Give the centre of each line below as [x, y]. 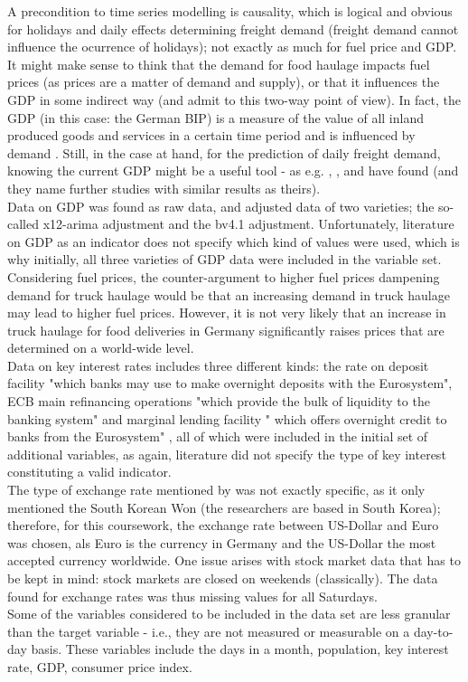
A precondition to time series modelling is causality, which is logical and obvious [230, 11]
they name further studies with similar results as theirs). [164, 188]
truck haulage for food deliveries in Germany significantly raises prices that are [226, 330]
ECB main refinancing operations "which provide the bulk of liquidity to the [219, 401]
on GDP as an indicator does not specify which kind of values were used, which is [234, 241]
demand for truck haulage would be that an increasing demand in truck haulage [229, 294]
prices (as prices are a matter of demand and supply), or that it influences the [224, 82]
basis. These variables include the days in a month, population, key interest [240, 649]
